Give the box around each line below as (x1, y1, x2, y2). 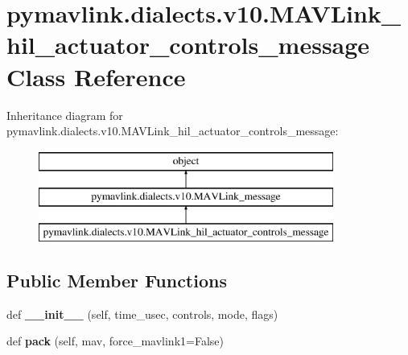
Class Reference (6, 60, 186, 93)
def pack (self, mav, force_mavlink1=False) (6, 332, 224, 349)
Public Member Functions (6, 268, 227, 293)
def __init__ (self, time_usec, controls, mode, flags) (6, 305, 278, 322)
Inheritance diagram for (6, 106, 123, 123)
